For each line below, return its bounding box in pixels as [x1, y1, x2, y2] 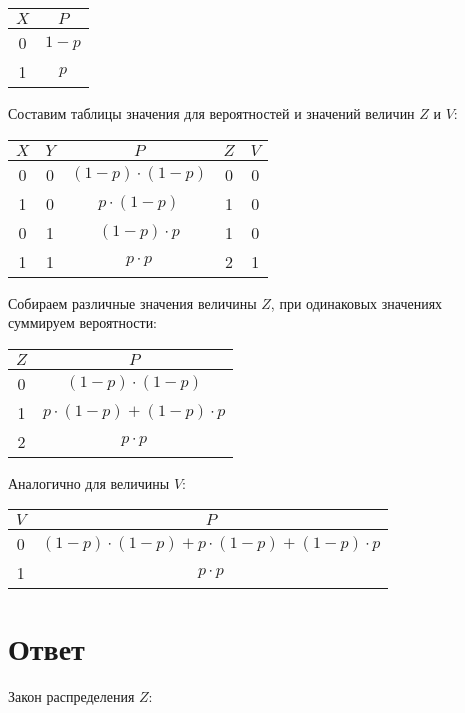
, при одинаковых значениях [270, 292, 443, 313]
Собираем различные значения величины [8, 292, 257, 313]
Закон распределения [8, 685, 135, 706]
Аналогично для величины [8, 472, 170, 493]
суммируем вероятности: [8, 312, 158, 333]
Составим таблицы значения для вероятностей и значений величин [8, 103, 415, 123]
